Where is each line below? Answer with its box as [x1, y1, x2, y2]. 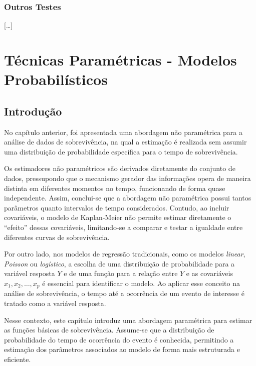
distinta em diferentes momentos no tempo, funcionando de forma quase [4, 182, 225, 193]
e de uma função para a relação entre [64, 268, 178, 278]
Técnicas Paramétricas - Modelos [4, 49, 237, 69]
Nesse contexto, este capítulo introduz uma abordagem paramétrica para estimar [4, 314, 252, 325]
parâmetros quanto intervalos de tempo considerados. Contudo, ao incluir [4, 202, 229, 212]
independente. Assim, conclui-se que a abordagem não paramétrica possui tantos [4, 192, 251, 203]
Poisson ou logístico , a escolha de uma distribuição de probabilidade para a [4, 258, 235, 268]
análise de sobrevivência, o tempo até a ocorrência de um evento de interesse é [4, 288, 244, 298]
